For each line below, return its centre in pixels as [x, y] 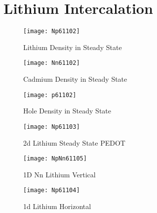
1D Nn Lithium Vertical [59, 174]
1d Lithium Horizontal [57, 206]
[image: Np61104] [52, 190]
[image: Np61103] [52, 127]
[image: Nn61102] [52, 63]
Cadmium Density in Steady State [75, 79]
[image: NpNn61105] [55, 159]
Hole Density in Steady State [67, 111]
